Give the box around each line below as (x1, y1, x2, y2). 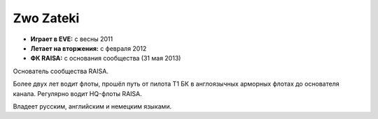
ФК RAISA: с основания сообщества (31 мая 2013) (30, 54, 181, 63)
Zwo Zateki (13, 10, 80, 26)
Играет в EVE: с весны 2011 (30, 35, 113, 43)
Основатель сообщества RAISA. (13, 67, 108, 75)
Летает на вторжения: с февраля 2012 (30, 44, 147, 52)
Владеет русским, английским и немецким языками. (13, 102, 171, 111)
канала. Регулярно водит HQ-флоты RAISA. (13, 89, 143, 97)
